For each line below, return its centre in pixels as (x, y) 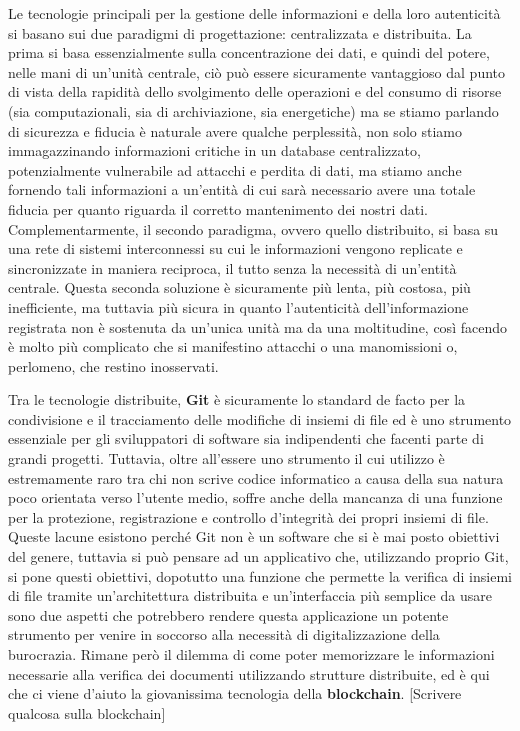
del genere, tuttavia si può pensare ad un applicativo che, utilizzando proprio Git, (258, 556)
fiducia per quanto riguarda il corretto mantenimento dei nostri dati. (218, 208)
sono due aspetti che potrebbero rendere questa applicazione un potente (228, 614)
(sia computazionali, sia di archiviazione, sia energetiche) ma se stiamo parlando (253, 110)
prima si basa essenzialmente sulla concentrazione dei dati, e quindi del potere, (249, 52)
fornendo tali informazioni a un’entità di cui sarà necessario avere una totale (242, 189)
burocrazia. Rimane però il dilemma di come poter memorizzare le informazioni (251, 654)
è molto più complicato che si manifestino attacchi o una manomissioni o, (233, 346)
